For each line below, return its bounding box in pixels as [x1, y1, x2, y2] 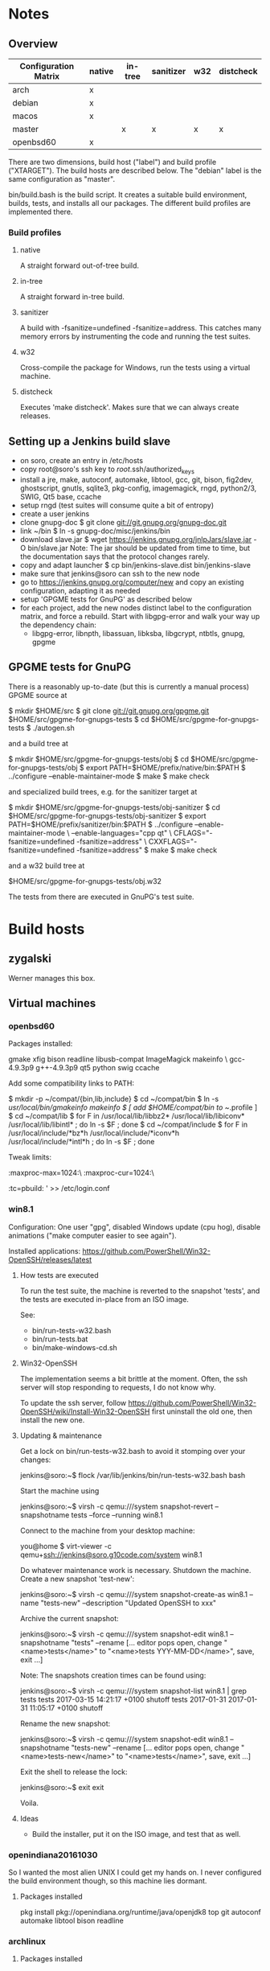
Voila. [19, 1798, 39, 1808]
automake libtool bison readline [19, 1916, 125, 1925]
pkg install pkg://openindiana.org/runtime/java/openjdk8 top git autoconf [19, 1907, 261, 1916]
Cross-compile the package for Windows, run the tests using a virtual [19, 363, 251, 372]
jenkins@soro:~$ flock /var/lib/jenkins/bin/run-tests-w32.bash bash [19, 1470, 246, 1480]
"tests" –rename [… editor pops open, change [71, 1637, 223, 1647]
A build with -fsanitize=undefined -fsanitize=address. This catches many [19, 323, 262, 333]
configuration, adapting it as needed [19, 585, 141, 595]
